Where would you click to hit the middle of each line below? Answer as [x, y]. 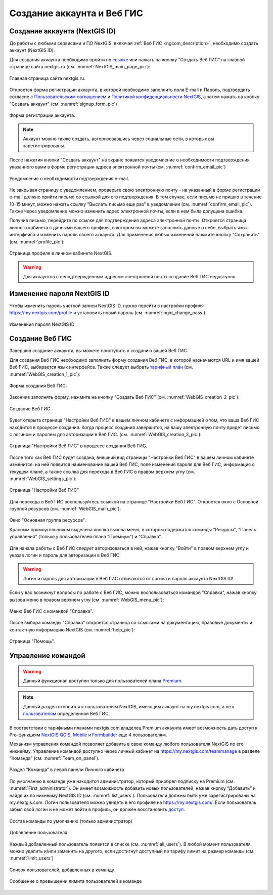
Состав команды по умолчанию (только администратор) [71, 821]
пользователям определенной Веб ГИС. [66, 714]
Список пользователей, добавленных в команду [62, 870]
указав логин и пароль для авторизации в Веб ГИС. [65, 555]
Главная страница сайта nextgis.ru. [47, 78]
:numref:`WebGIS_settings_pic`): [43, 479]
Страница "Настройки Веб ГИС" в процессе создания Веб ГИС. [78, 446]
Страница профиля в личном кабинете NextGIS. [61, 253]
